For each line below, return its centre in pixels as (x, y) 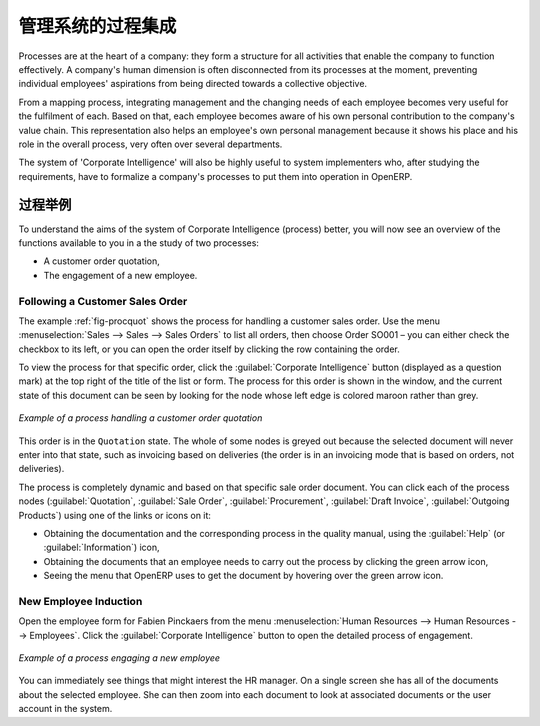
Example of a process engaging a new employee (119, 658)
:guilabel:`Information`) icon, (101, 547)
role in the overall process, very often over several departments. (150, 144)
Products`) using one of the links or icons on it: (115, 515)
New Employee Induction (80, 601)
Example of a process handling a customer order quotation (140, 418)
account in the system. (65, 709)
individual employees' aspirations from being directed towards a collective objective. (193, 84)
